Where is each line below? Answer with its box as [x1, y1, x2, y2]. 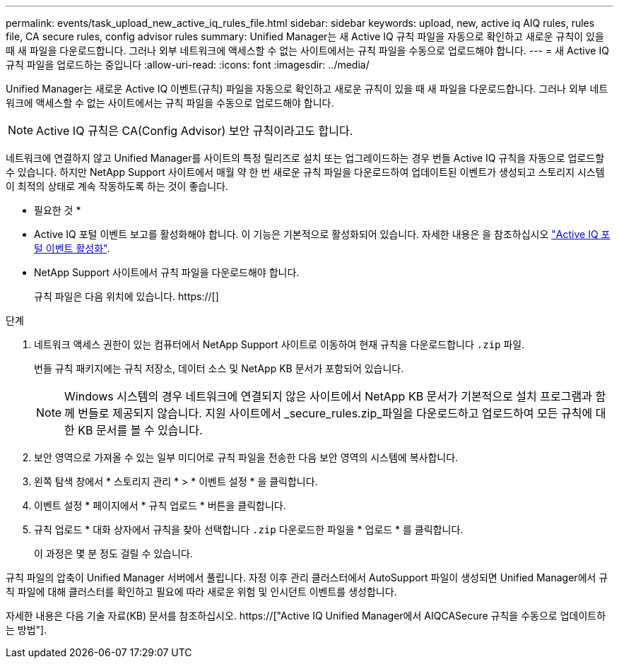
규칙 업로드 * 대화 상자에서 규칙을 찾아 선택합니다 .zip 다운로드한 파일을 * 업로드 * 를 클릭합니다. [34, 523, 464, 535]
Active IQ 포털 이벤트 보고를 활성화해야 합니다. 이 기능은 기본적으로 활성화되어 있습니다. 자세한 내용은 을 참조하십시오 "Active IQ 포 [34, 228, 611, 240]
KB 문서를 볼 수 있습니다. [78, 423, 203, 437]
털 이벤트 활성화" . [34, 242, 110, 254]
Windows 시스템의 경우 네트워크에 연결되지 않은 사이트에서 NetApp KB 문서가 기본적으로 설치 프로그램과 [64, 389, 592, 403]
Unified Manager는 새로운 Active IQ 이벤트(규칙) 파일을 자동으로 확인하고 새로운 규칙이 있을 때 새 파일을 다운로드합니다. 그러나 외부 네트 [6, 83, 608, 95]
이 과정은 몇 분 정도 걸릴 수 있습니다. [34, 547, 193, 559]
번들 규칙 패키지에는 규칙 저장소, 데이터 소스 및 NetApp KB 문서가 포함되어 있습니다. [34, 362, 404, 374]
